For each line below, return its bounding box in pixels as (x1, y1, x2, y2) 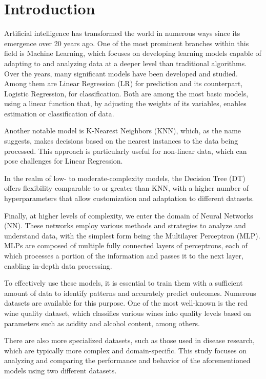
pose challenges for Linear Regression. (4, 155, 123, 166)
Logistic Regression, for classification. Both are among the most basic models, (4, 88, 249, 98)
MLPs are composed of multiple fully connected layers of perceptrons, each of (4, 240, 248, 251)
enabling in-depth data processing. (4, 260, 112, 271)
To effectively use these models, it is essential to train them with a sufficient (4, 277, 243, 288)
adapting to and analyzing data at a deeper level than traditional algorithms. (4, 57, 247, 68)
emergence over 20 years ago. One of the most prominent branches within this (4, 37, 249, 48)
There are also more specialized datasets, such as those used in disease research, (4, 335, 255, 346)
